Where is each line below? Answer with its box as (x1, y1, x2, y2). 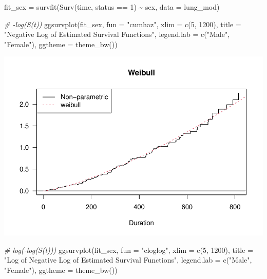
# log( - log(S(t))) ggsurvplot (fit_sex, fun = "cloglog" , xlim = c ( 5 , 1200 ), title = (4, 244, 254, 255)
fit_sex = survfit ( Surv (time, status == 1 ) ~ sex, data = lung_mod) (4, 2, 220, 12)
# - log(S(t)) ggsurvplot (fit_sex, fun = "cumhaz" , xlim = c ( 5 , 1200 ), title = (4, 18, 241, 29)
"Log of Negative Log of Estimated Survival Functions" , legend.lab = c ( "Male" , (4, 254, 252, 265)
